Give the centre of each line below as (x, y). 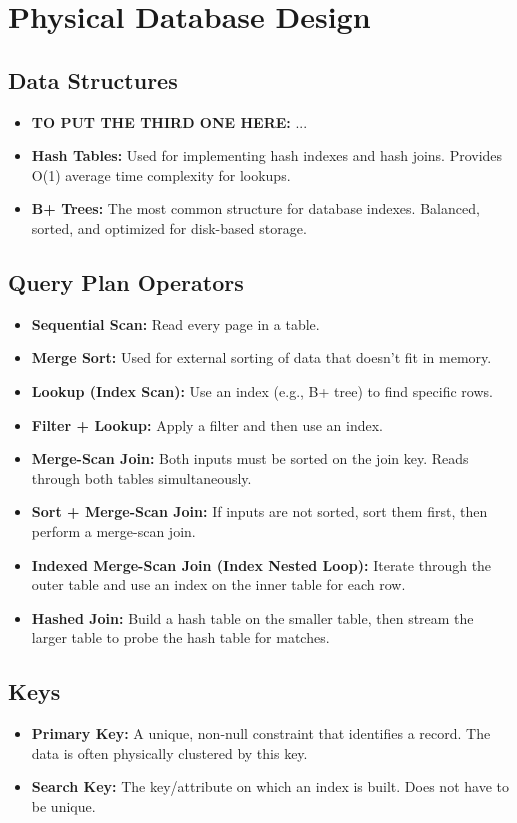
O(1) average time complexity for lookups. (161, 174)
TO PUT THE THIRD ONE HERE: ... (169, 121)
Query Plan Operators (126, 281)
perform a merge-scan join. (113, 530)
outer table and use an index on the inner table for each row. (218, 584)
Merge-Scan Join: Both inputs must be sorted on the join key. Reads (250, 458)
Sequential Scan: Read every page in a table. (175, 323)
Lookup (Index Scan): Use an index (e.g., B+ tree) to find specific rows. (262, 390)
